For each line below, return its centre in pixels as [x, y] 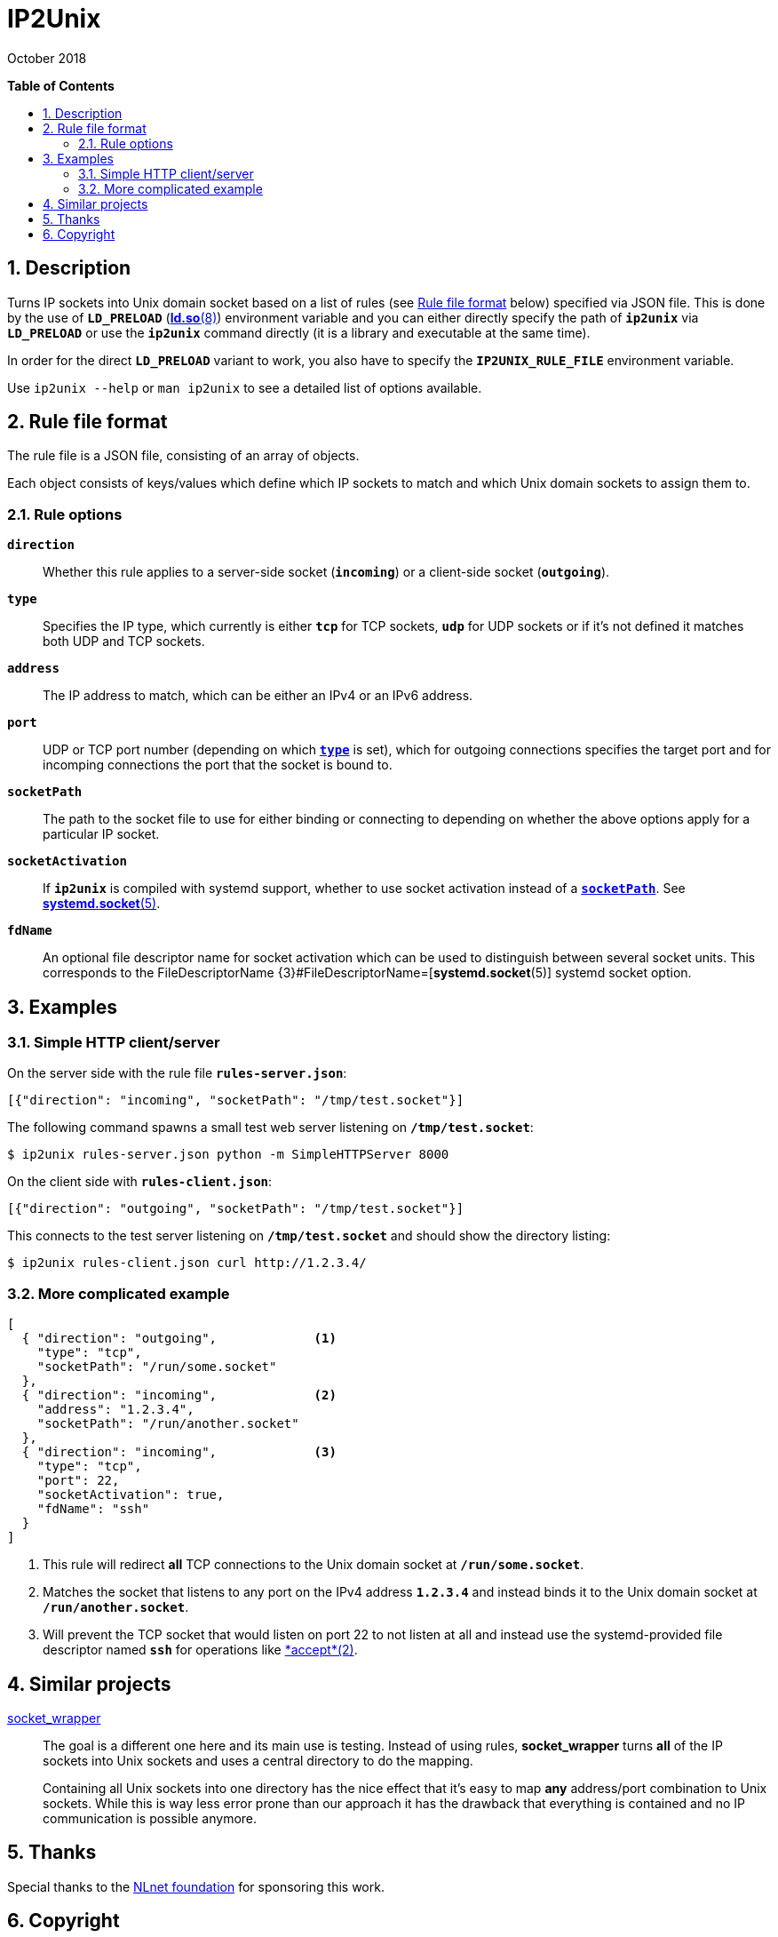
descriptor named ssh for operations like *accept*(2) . [200, 1650]
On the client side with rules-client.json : [140, 1182]
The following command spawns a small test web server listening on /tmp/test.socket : [270, 1128]
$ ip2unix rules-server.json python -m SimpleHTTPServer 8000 [228, 1155]
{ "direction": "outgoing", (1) [179, 1339]
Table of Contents [61, 85]
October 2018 [47, 58]
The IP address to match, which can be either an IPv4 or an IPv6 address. [258, 696]
